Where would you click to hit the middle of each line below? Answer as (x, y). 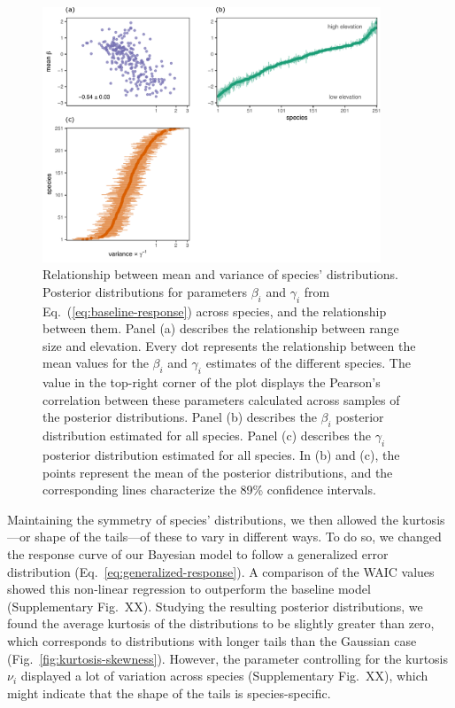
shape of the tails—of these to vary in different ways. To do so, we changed (238, 537)
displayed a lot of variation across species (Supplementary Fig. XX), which (224, 676)
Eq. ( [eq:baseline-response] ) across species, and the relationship (215, 311)
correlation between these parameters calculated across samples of (221, 399)
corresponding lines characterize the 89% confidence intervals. (209, 490)
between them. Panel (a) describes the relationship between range (221, 328)
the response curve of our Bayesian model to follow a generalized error (198, 553)
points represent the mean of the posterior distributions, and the (218, 472)
